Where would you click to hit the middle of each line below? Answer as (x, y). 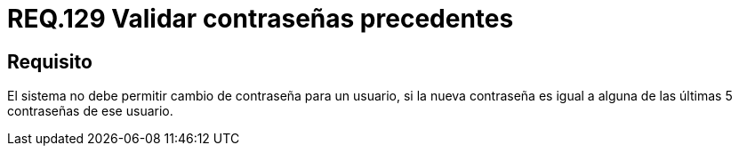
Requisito (50, 61)
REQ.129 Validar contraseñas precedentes (261, 19)
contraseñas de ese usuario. (90, 111)
